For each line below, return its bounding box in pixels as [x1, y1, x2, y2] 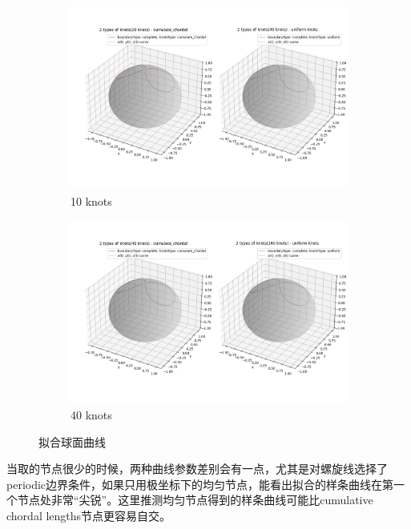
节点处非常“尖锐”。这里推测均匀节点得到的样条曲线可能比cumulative [17, 491, 373, 508]
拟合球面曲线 [38, 433, 106, 450]
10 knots [71, 192, 112, 209]
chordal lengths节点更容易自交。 [6, 507, 171, 523]
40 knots [71, 407, 112, 423]
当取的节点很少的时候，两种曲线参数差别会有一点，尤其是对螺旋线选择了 [6, 460, 388, 477]
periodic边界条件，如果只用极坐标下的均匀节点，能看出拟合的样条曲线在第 [6, 475, 394, 492]
